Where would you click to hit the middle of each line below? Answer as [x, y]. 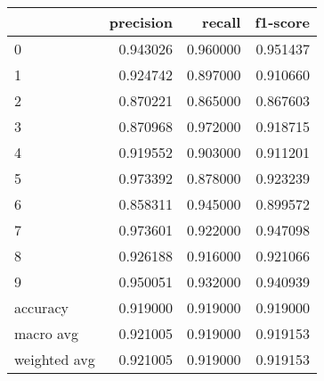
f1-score [283, 22]
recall [222, 22]
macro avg [47, 333]
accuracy [41, 307]
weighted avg [55, 359]
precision [141, 22]
